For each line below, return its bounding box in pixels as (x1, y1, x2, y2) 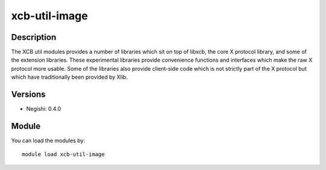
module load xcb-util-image (22, 151, 105, 158)
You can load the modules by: (11, 137, 86, 145)
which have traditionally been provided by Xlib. (11, 73, 128, 81)
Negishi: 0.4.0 (26, 105, 62, 113)
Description (11, 32, 57, 42)
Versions (11, 90, 46, 100)
